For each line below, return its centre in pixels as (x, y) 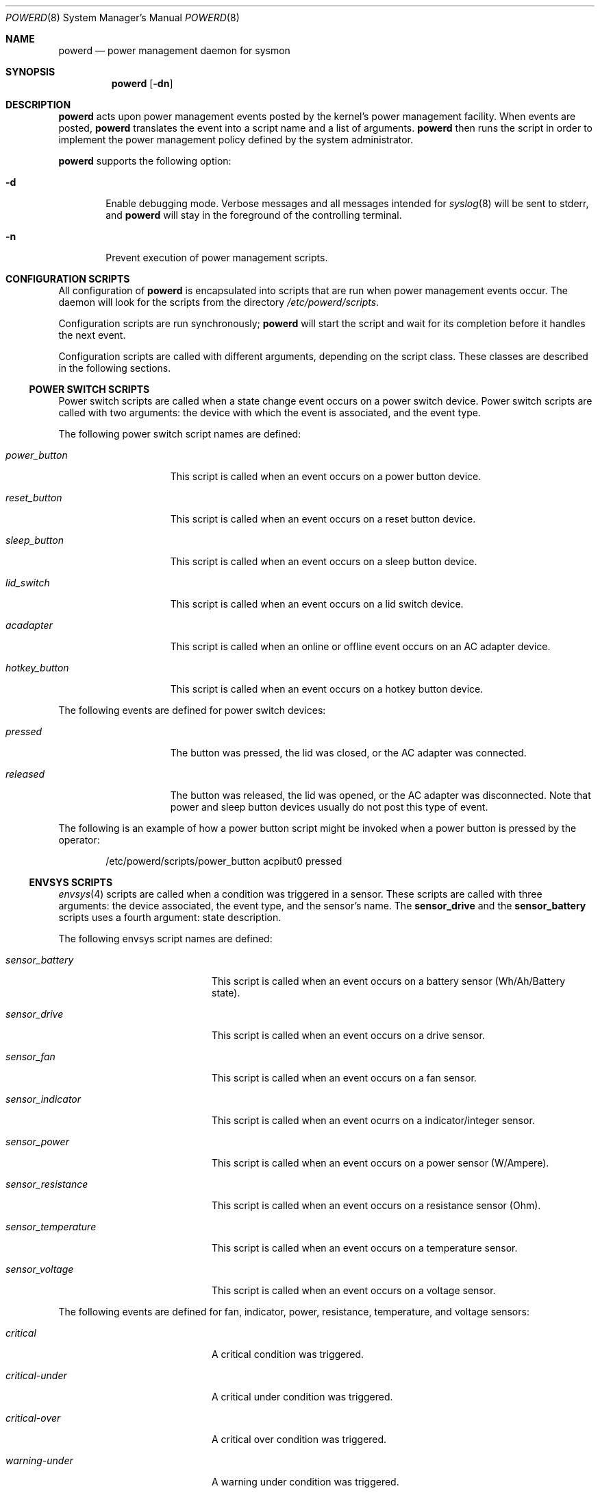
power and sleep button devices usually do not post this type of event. (329, 807)
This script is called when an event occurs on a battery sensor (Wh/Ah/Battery (389, 981)
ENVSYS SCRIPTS (71, 882)
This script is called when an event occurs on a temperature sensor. (365, 1248)
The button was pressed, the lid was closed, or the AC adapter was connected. (348, 753)
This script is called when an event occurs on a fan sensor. (344, 1078)
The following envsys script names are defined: (165, 939)
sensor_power (37, 1142)
